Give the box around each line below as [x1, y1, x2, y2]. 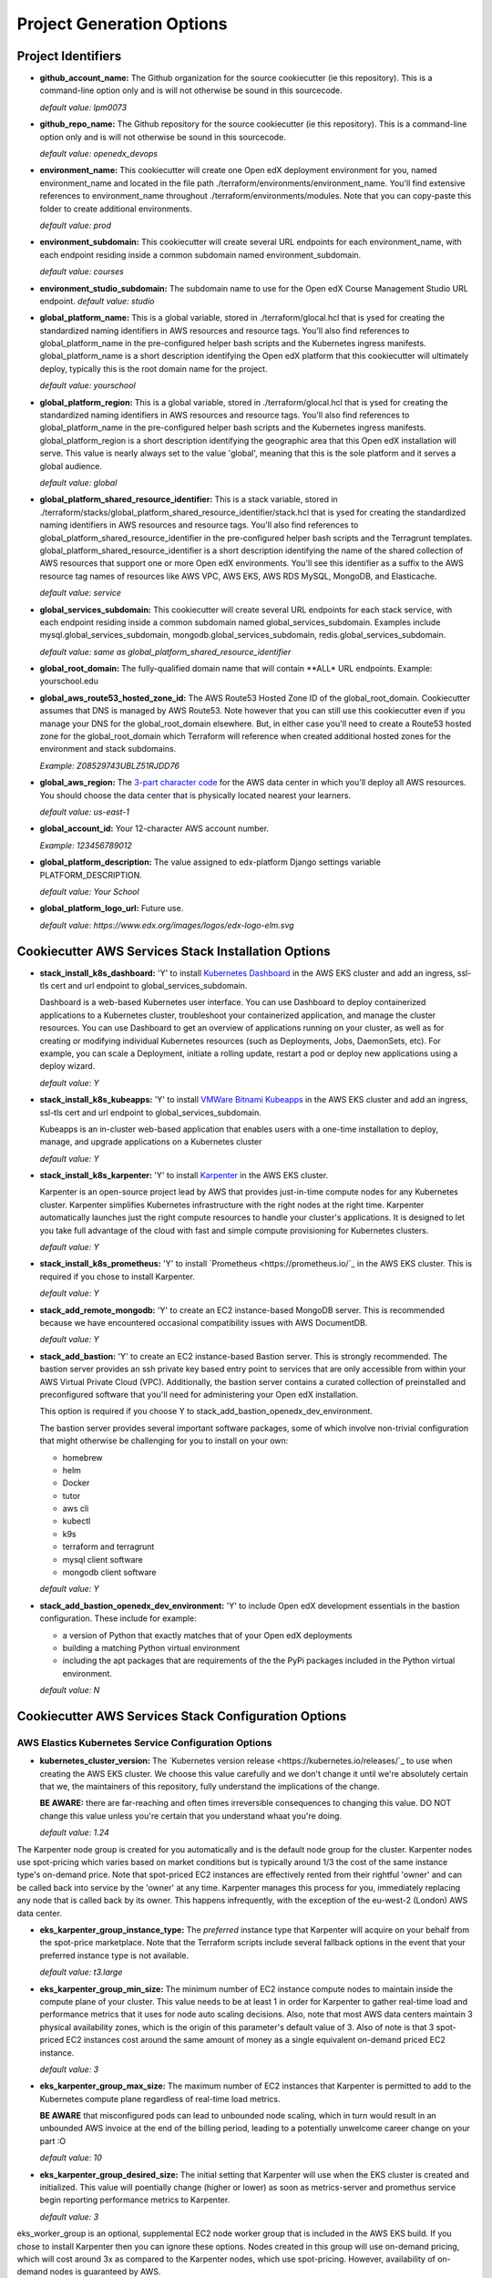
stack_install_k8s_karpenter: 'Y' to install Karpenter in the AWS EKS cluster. [39, 1170, 329, 1181]
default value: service [39, 588, 122, 599]
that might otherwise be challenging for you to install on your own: [39, 1435, 289, 1446]
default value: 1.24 [39, 1827, 109, 1838]
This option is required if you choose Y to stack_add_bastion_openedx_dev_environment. [39, 1406, 374, 1417]
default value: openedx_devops [39, 149, 159, 159]
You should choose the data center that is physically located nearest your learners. [39, 789, 351, 801]
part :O [39, 2135, 67, 2146]
